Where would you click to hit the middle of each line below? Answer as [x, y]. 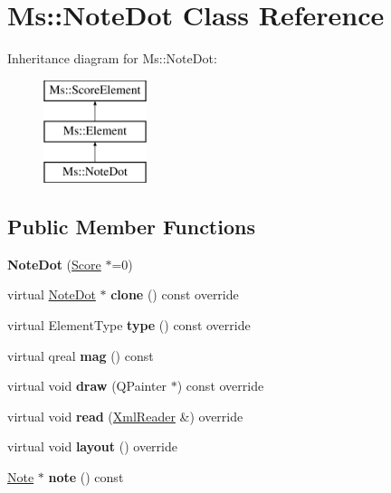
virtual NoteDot [52, 294]
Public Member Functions [131, 227]
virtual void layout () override [92, 446]
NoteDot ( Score [54, 264]
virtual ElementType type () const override [129, 325]
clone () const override [175, 294]
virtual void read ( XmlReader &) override [125, 416]
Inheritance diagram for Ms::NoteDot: [112, 58]
